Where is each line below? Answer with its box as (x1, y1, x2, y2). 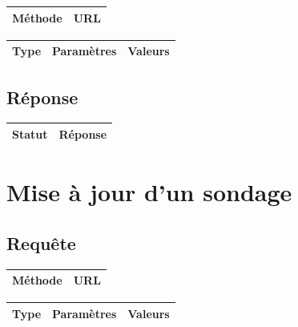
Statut (12, 125, 48, 142)
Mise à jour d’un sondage (6, 176, 292, 208)
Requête (6, 230, 76, 255)
